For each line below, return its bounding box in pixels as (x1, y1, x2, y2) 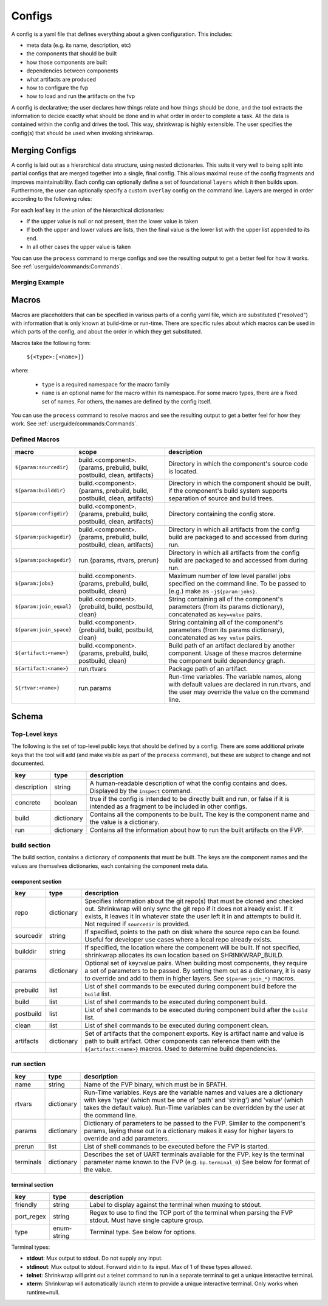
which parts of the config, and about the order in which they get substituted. (11, 328, 203, 335)
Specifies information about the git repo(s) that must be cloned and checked (84, 897, 304, 906)
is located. (168, 467, 199, 475)
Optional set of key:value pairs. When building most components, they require (84, 959, 308, 968)
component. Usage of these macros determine (168, 649, 302, 657)
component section (11, 878, 62, 885)
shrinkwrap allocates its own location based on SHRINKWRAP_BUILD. (84, 951, 284, 960)
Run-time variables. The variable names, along (168, 672, 302, 681)
